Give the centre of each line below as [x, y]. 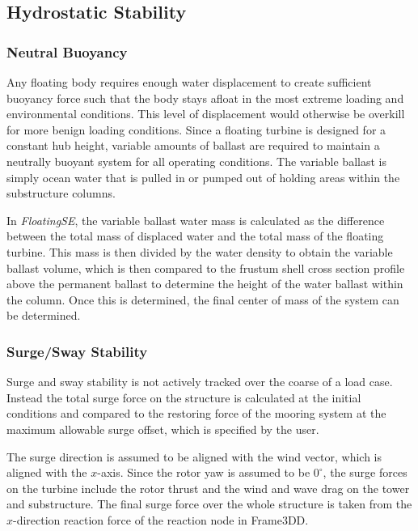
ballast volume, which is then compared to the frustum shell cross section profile [206, 268]
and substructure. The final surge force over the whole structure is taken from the [209, 504]
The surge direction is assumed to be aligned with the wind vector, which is [194, 456]
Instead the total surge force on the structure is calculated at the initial [184, 397]
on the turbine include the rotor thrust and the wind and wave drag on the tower [208, 488]
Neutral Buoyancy [67, 51]
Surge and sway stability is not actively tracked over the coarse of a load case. [200, 382]
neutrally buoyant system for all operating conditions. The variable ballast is [196, 161]
